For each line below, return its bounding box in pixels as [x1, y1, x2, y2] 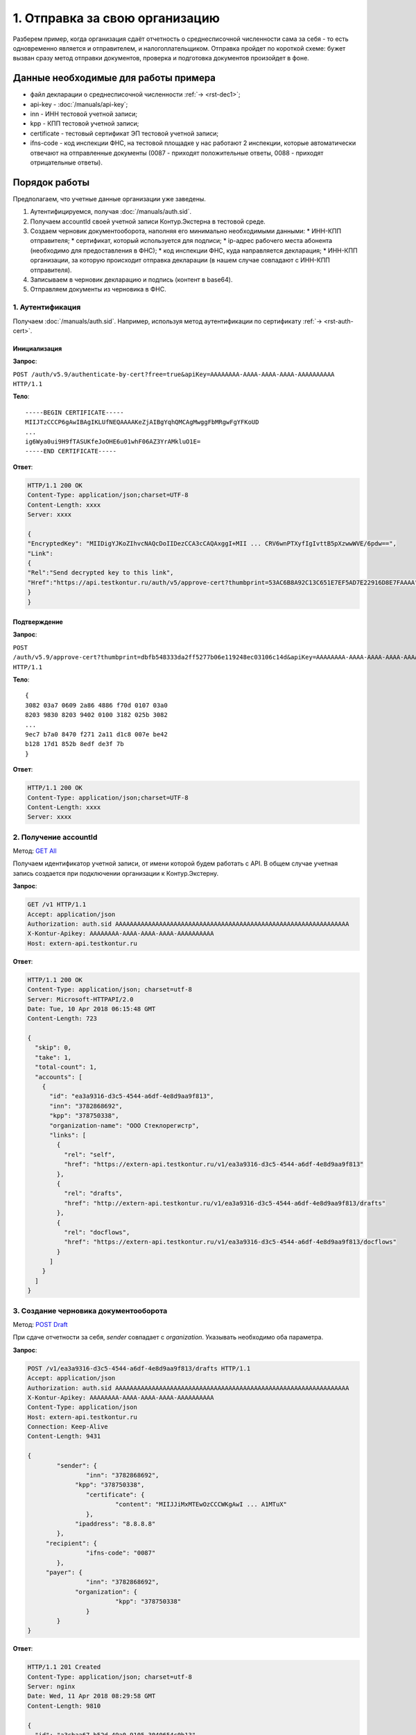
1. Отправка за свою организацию [12, 10, 220, 26]
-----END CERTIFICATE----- [25, 448, 117, 455]
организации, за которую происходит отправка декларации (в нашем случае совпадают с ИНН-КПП [30, 256, 331, 264]
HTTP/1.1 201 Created [27, 1663, 101, 1671]
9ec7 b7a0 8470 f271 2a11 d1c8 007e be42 [25, 731, 168, 738]
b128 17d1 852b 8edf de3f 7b [25, 740, 124, 748]
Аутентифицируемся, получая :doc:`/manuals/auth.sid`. [30, 208, 192, 216]
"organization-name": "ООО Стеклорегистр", [49, 1122, 200, 1129]
